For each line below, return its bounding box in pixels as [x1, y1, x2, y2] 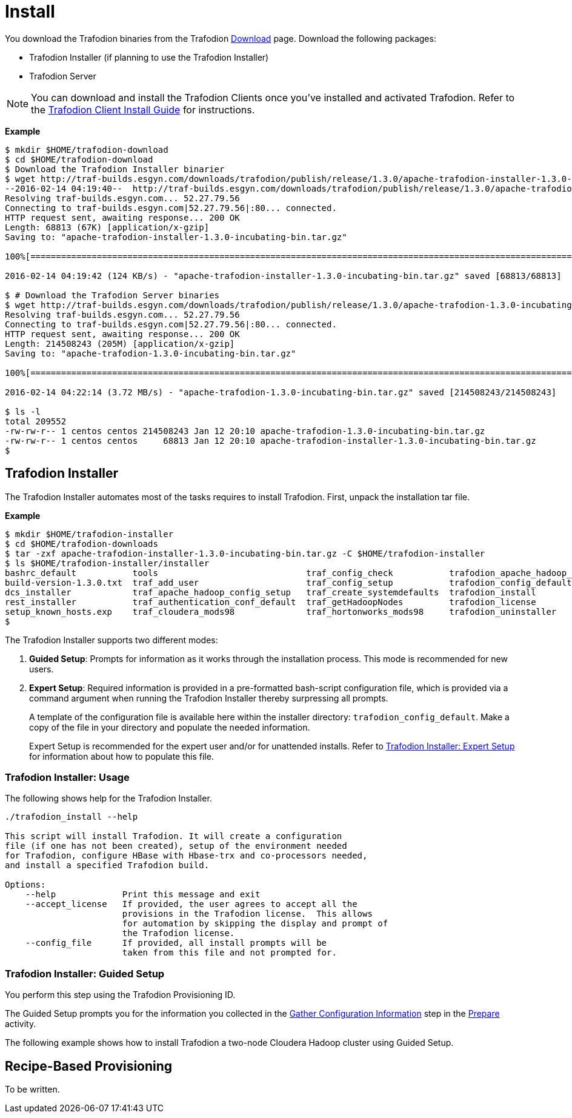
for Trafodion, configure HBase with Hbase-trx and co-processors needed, [5, 851, 368, 861]
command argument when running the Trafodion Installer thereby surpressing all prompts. [29, 692, 388, 703]
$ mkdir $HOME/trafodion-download [5, 144, 168, 155]
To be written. [5, 1083, 60, 1094]
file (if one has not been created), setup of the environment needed [5, 841, 347, 851]
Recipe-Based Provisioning [5, 1058, 173, 1074]
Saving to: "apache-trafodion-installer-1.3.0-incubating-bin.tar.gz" [5, 232, 347, 242]
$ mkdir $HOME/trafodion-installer [5, 529, 174, 539]
